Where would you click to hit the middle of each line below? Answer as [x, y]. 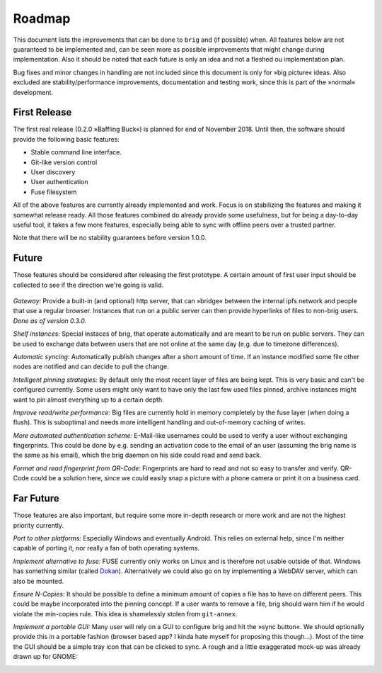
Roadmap [42, 18]
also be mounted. [39, 581]
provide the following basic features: [66, 139]
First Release [42, 112]
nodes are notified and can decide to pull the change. [91, 367]
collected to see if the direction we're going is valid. [88, 285]
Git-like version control [64, 162]
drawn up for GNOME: [45, 657]
